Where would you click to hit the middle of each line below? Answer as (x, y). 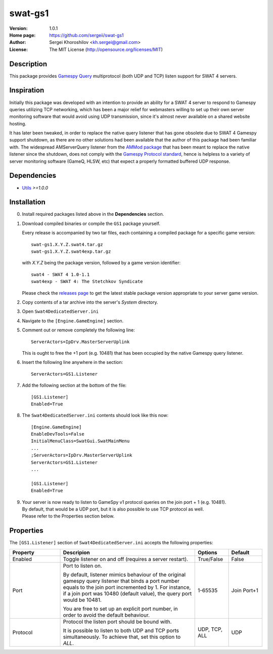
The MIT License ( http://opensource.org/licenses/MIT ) (106, 49)
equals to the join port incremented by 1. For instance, (127, 587)
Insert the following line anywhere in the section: (73, 362)
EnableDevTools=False (58, 434)
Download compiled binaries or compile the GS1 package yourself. (91, 223)
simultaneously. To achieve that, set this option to (122, 637)
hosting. (18, 123)
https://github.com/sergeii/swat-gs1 (86, 35)
